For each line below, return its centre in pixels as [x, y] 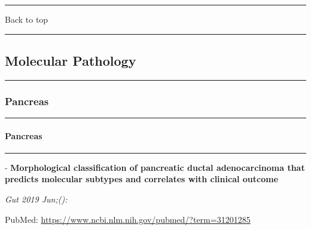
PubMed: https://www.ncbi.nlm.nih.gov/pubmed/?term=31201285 [128, 219]
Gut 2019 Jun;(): [36, 199]
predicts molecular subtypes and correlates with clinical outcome [142, 179]
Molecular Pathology [71, 60]
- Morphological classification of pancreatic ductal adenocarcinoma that [155, 167]
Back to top [27, 19]
